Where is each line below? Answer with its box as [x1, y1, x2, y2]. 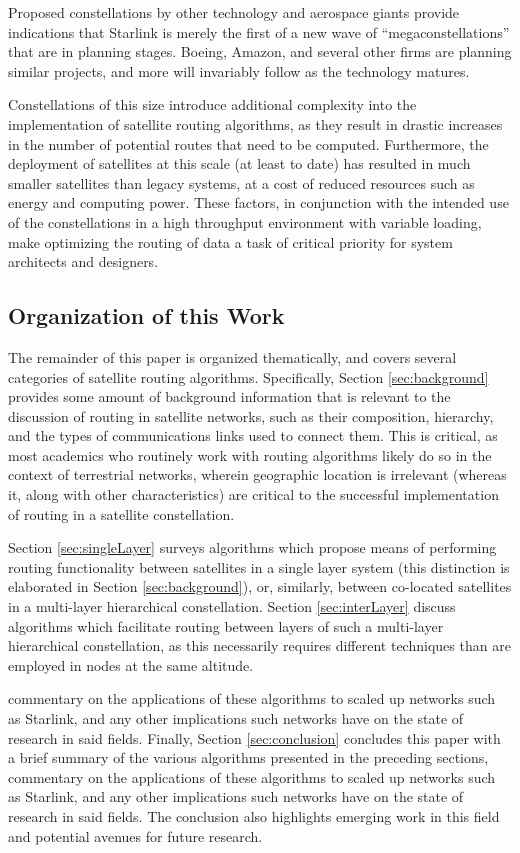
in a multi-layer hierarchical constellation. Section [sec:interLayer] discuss [8, 596, 456, 617]
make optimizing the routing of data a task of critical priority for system [8, 231, 453, 252]
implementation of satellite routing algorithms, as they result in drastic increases [8, 113, 503, 134]
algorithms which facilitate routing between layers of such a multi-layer [8, 615, 444, 636]
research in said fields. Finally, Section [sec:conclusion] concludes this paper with [8, 727, 501, 748]
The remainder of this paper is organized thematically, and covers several [8, 346, 457, 367]
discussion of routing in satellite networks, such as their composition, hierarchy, [8, 405, 494, 426]
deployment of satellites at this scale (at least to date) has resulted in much [8, 153, 471, 174]
